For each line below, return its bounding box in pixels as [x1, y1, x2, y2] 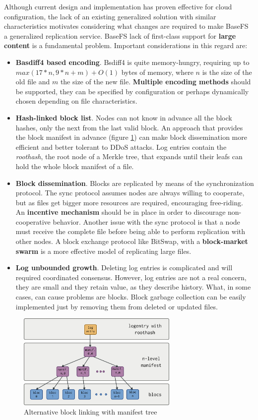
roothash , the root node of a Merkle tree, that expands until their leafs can [15, 151, 243, 162]
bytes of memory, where [121, 66, 193, 77]
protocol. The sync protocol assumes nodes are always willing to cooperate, [15, 187, 245, 198]
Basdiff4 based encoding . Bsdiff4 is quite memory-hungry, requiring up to [15, 57, 250, 67]
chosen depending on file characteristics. [15, 96, 137, 106]
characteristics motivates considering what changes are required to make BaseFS [4, 21, 249, 31]
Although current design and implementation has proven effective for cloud [4, 1, 232, 11]
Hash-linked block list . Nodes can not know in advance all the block [15, 112, 232, 122]
